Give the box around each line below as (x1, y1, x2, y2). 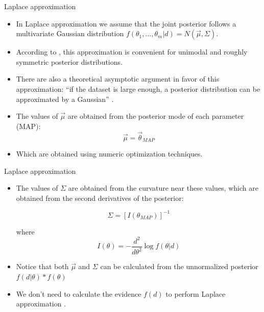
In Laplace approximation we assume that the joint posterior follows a (16, 18, 236, 29)
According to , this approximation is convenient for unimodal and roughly (16, 46, 248, 57)
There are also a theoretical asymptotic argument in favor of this (16, 73, 220, 84)
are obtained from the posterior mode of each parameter (67, 111, 244, 121)
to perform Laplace (165, 288, 226, 299)
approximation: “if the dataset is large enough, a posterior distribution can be (16, 83, 260, 94)
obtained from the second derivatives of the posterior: (16, 192, 184, 203)
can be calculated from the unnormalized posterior (100, 261, 258, 272)
